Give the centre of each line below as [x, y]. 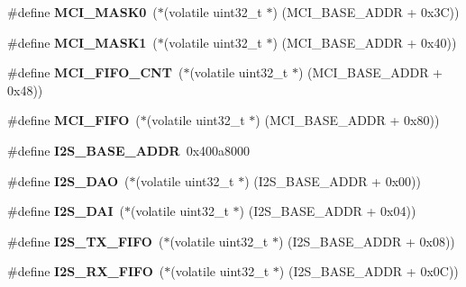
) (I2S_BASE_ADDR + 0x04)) [328, 211]
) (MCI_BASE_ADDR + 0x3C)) [366, 12]
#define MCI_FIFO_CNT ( [96, 72]
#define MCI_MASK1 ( [82, 42]
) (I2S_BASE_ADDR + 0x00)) [333, 180]
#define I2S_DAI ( [66, 211]
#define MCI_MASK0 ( [82, 12]
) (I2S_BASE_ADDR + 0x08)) [366, 241]
